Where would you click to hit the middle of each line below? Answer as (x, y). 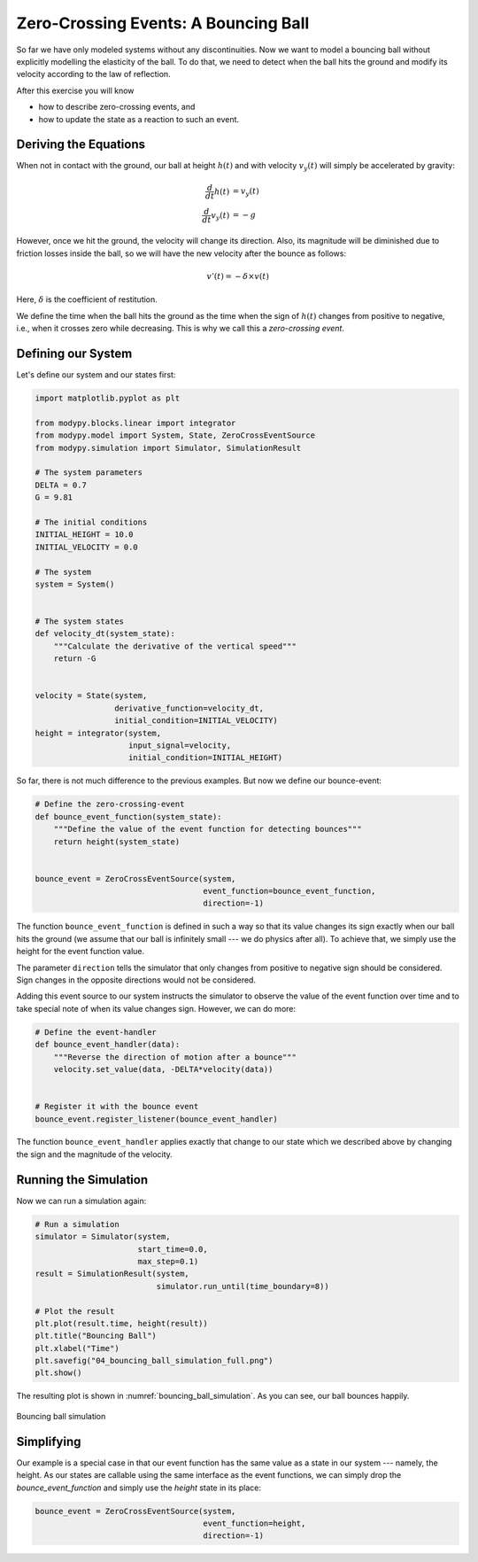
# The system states (79, 622)
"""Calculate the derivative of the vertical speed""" (175, 646)
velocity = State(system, (91, 696)
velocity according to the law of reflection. (94, 74)
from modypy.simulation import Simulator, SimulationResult (168, 448)
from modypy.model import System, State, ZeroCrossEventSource (175, 435)
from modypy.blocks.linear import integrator (135, 423)
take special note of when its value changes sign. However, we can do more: (156, 1008)
